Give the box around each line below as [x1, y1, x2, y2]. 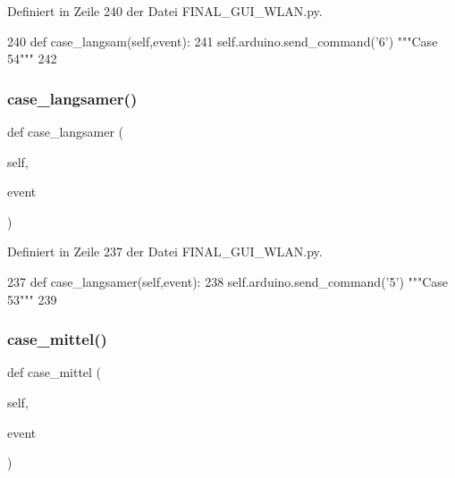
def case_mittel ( [7, 363, 102, 382]
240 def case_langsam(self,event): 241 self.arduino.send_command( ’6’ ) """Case [7, 31, 438, 50]
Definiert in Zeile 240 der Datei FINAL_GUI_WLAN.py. [7, 2, 323, 20]
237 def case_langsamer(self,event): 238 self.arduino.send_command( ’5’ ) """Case [7, 272, 449, 290]
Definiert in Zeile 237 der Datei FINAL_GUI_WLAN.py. [7, 242, 323, 261]
